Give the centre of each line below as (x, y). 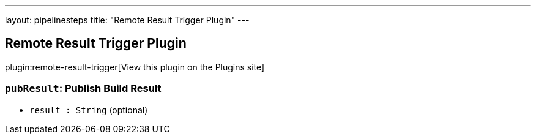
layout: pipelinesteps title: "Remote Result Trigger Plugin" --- (127, 20)
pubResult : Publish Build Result (83, 88)
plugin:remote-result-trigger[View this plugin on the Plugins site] (135, 67)
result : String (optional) (89, 110)
